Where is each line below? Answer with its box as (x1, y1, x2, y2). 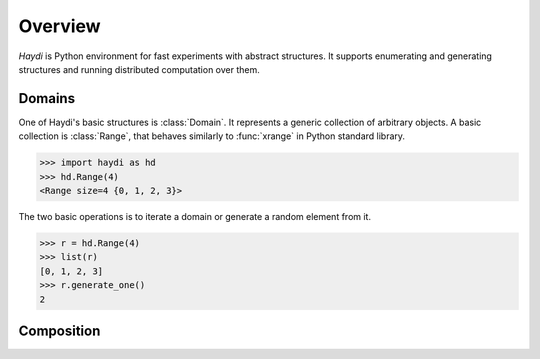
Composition (18, 322, 101, 339)
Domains (18, 90, 75, 107)
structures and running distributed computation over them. (18, 63, 260, 75)
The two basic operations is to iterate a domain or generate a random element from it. (18, 210, 372, 222)
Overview (18, 15, 101, 37)
